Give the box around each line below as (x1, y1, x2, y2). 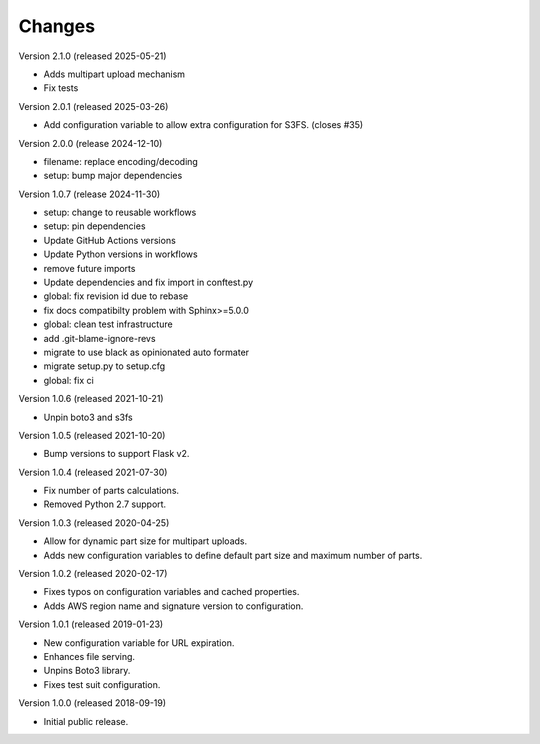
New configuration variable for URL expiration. (43, 636, 235, 649)
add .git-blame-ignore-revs (43, 332, 156, 344)
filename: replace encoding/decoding (43, 155, 199, 167)
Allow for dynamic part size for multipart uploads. (43, 535, 248, 547)
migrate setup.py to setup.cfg (43, 360, 166, 372)
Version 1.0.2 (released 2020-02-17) (18, 568, 168, 580)
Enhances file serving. (43, 651, 135, 662)
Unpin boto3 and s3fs (43, 411, 134, 423)
